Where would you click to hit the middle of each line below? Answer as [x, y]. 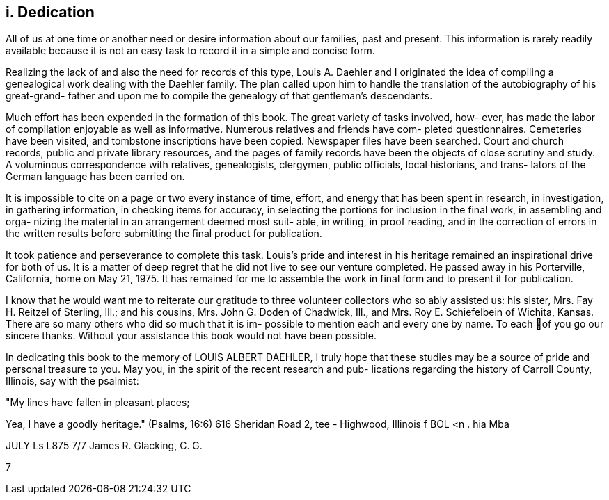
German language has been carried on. [95, 177]
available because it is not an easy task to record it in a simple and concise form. [190, 51]
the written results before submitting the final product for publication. [164, 234]
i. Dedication [50, 12]
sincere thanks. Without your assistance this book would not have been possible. [191, 336]
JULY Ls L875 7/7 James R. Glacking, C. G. [104, 446]
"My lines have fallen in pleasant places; [98, 403]
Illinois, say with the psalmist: [72, 381]
